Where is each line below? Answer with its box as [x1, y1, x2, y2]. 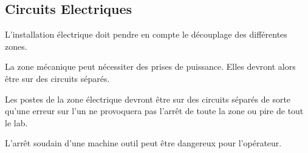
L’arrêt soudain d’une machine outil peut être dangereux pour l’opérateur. [5, 137, 282, 149]
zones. [5, 39, 27, 52]
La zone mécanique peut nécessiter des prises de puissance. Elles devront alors [5, 60, 296, 73]
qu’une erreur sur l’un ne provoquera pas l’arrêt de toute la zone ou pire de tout [5, 104, 304, 117]
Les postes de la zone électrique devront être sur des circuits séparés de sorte [5, 92, 291, 105]
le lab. [5, 116, 28, 129]
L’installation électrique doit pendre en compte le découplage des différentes [5, 28, 287, 41]
